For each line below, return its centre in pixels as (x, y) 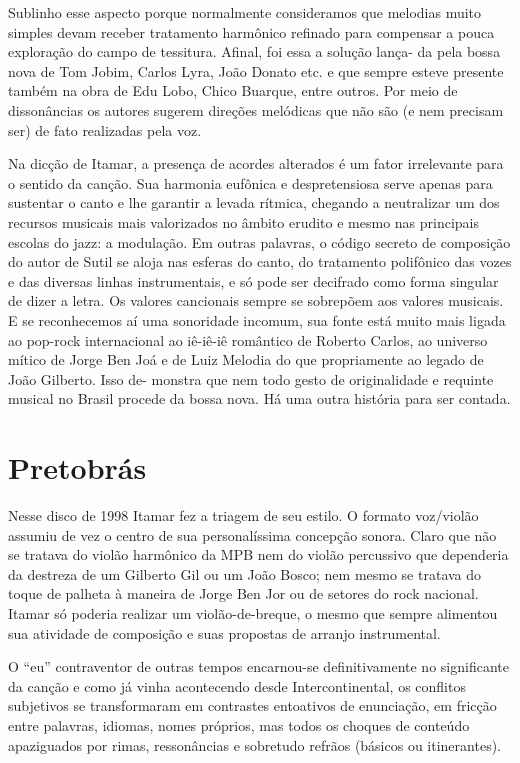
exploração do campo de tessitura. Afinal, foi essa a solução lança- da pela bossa (254, 51)
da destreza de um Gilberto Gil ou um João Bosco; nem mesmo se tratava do (245, 573)
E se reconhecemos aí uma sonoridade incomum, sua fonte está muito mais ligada (257, 319)
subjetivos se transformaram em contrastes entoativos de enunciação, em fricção (252, 705)
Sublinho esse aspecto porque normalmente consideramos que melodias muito (245, 12)
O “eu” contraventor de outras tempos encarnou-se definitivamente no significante (258, 666)
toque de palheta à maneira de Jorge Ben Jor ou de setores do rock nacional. (243, 593)
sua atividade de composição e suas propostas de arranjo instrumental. (224, 632)
